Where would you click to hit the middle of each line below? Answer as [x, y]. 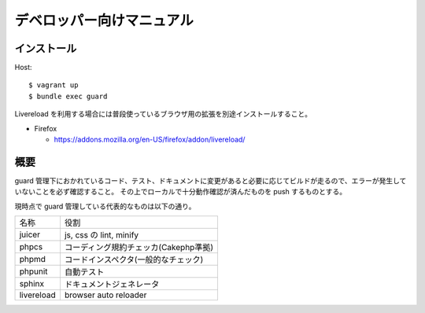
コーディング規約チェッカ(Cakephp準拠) [139, 248]
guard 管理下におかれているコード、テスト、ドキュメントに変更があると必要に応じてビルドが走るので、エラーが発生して [211, 180]
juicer [30, 234]
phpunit [33, 271]
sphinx [32, 284]
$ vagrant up [54, 85]
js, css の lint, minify [102, 235]
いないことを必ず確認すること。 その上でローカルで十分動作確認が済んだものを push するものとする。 [180, 192]
